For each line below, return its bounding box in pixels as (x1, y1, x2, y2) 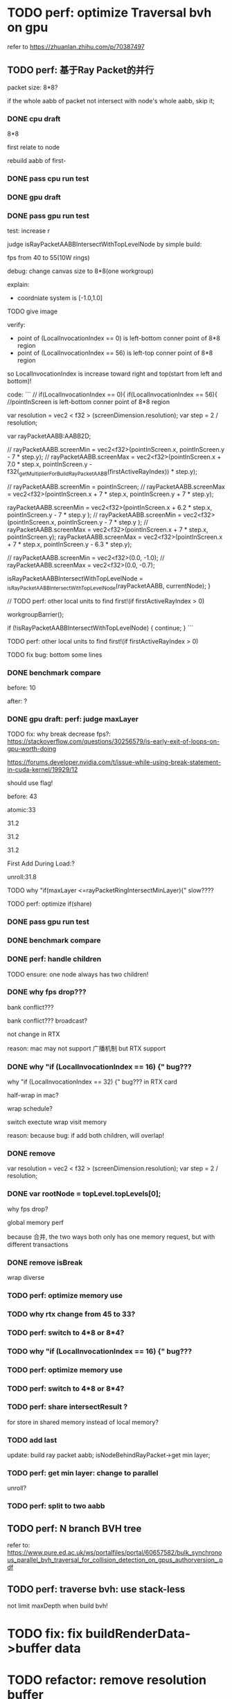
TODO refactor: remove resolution (7, 1672, 206, 1688)
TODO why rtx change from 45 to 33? (7, 1309, 136, 1319)
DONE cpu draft (7, 114, 61, 123)
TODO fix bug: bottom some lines (7, 650, 102, 659)
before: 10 (7, 684, 36, 692)
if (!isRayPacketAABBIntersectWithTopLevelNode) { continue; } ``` (7, 624, 194, 632)
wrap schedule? (7, 1104, 53, 1113)
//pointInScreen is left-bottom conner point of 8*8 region (7, 398, 170, 406)
